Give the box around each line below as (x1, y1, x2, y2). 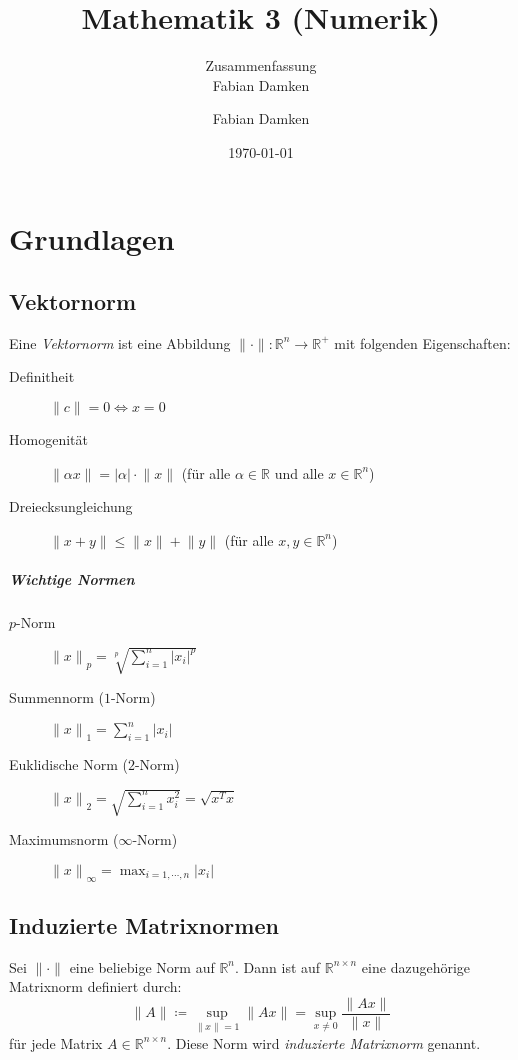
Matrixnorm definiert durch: (9, 976, 182, 997)
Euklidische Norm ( (9, 754, 128, 775)
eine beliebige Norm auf (69, 956, 215, 977)
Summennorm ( (9, 687, 104, 708)
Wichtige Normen (9, 569, 135, 590)
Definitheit (9, 366, 75, 387)
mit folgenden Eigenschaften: (334, 332, 511, 353)
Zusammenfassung (205, 55, 317, 76)
